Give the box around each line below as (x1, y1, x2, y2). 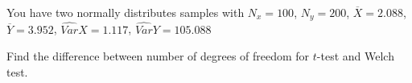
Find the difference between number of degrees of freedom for (6, 48, 310, 64)
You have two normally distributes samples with (6, 4, 245, 20)
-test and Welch (316, 48, 394, 64)
